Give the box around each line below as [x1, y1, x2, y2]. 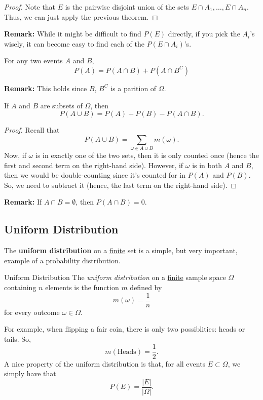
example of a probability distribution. [4, 255, 121, 265]
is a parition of [110, 83, 157, 93]
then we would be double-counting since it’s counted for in [4, 170, 185, 180]
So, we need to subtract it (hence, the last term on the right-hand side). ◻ [4, 179, 237, 190]
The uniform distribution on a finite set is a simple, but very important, [4, 245, 238, 256]
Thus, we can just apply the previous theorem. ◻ [4, 11, 158, 22]
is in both [192, 159, 222, 170]
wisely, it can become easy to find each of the [4, 38, 145, 49]
